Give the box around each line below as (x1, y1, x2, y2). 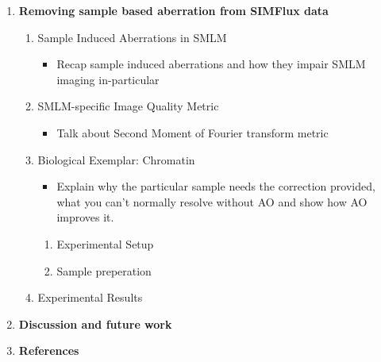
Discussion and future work (18, 315, 172, 332)
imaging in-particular (56, 71, 160, 87)
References (18, 342, 79, 359)
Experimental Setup (56, 235, 154, 252)
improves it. (56, 209, 114, 225)
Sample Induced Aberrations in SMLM (37, 29, 227, 45)
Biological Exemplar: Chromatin (37, 151, 195, 168)
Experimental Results (37, 289, 143, 306)
